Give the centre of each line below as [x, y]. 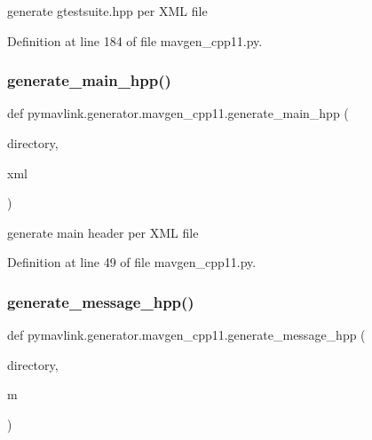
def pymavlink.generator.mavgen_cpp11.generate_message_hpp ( [186, 335]
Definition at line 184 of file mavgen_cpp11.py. [135, 40]
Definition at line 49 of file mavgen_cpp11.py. [132, 262]
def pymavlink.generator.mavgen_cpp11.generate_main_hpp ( [178, 113]
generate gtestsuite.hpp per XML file [107, 11]
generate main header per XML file [103, 232]
